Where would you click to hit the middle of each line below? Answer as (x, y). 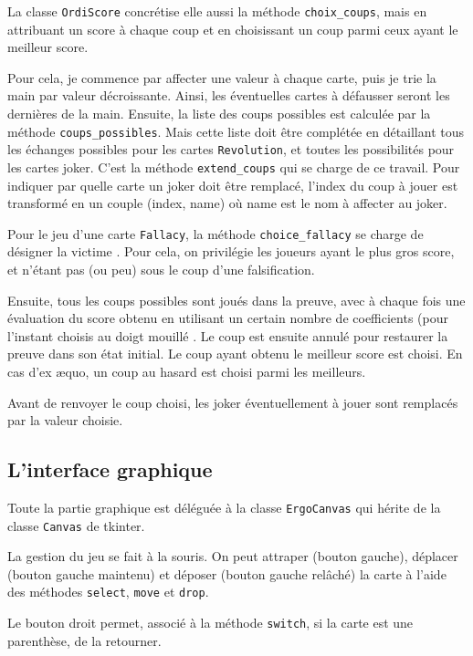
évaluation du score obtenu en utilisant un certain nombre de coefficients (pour (228, 318)
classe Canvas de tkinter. (76, 525)
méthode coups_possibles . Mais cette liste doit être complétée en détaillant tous (236, 131)
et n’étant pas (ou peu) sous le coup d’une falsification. (161, 270)
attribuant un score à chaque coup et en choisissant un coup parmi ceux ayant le (233, 29)
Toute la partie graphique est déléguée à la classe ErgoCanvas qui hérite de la (224, 507)
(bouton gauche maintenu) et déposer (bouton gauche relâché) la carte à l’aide (227, 573)
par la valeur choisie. (65, 420)
